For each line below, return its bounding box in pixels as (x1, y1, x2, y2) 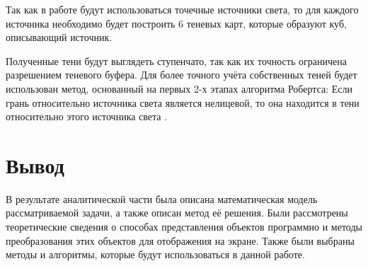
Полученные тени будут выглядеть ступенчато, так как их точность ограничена (6, 53, 347, 68)
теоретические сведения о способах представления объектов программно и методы (6, 219, 362, 234)
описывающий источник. (6, 30, 113, 45)
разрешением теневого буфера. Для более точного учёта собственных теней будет (6, 67, 357, 82)
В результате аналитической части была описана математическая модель (6, 191, 318, 206)
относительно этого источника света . (6, 109, 168, 124)
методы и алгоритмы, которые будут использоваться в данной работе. (6, 247, 305, 262)
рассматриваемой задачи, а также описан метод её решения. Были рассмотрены (6, 205, 348, 220)
